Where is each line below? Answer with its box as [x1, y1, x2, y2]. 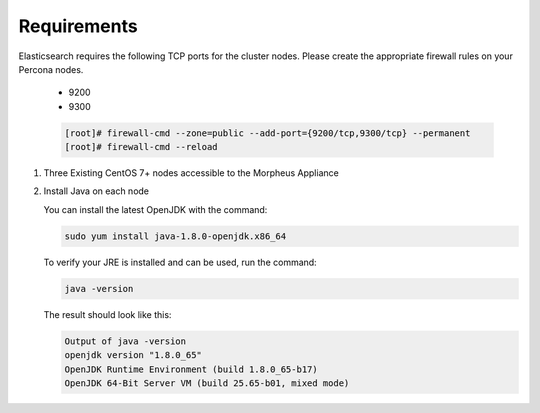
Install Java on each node [43, 185, 150, 197]
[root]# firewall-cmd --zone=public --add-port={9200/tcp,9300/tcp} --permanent [64, 127, 471, 139]
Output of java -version [64, 335, 187, 347]
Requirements [18, 15, 139, 37]
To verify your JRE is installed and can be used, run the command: [43, 256, 317, 268]
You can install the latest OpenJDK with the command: [43, 203, 268, 215]
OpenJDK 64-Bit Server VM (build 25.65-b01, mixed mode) [64, 377, 350, 389]
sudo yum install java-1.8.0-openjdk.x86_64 [64, 230, 287, 242]
